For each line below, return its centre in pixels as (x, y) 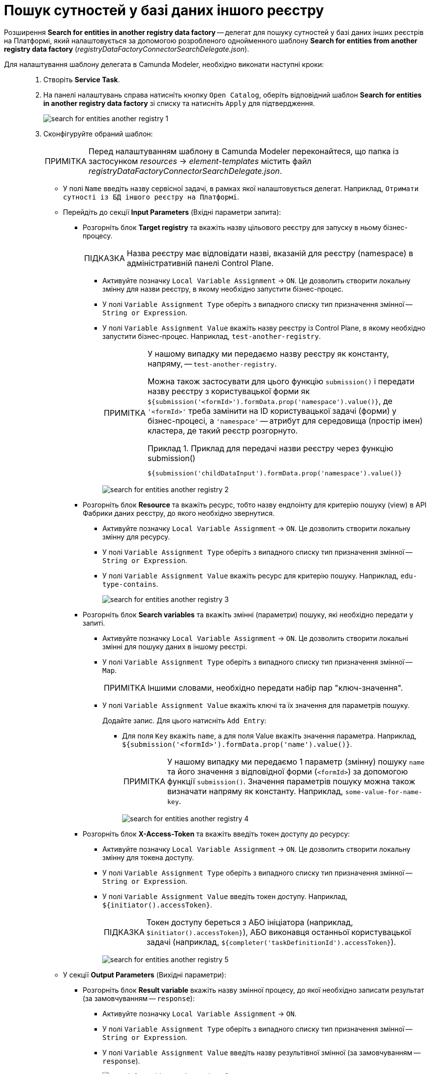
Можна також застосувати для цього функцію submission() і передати (281, 381)
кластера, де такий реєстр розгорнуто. (223, 430)
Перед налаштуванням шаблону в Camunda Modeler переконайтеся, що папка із (244, 151)
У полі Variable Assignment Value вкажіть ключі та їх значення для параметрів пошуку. (256, 705)
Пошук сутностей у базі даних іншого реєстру (164, 10)
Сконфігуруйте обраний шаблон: (98, 134)
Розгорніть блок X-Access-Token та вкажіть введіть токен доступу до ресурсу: (216, 834)
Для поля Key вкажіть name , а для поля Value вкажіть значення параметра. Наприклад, (269, 736)
